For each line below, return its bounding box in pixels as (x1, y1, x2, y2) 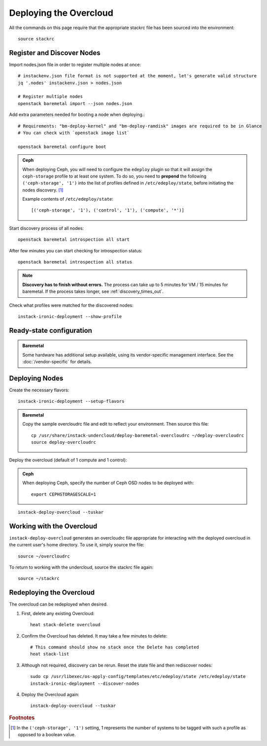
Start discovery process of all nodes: (9, 225, 84, 231)
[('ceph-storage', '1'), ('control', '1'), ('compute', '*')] (31, 208, 185, 213)
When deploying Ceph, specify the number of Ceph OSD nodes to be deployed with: (22, 480, 194, 486)
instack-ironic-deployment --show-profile (18, 314, 122, 319)
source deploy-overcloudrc (31, 439, 96, 445)
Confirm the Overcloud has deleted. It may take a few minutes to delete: (21, 633, 167, 639)
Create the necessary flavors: (9, 387, 69, 393)
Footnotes (9, 714, 35, 721)
